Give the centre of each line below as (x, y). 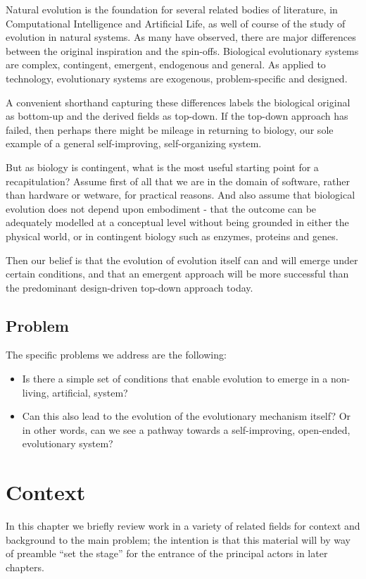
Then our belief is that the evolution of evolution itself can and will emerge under (182, 260)
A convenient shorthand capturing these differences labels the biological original (178, 102)
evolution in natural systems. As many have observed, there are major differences (181, 37)
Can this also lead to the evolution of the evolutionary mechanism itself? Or (187, 416)
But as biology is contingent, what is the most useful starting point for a (162, 167)
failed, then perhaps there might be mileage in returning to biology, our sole (170, 129)
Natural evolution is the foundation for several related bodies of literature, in (172, 9)
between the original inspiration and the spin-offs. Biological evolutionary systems (182, 50)
